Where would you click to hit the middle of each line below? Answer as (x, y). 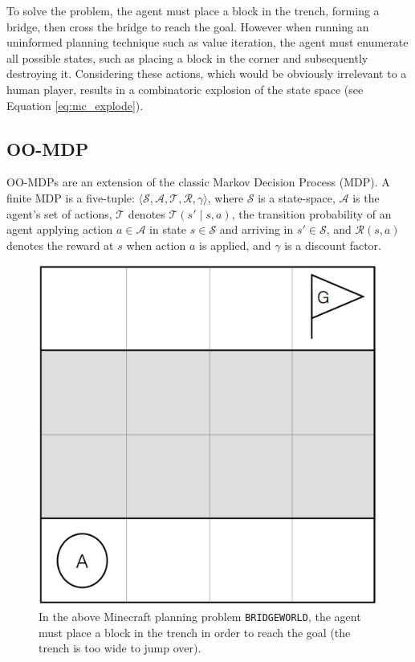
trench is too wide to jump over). (120, 648)
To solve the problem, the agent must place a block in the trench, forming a (193, 10)
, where (226, 197)
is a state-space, (297, 197)
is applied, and (235, 245)
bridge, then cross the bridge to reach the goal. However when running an (188, 26)
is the (366, 197)
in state (168, 229)
